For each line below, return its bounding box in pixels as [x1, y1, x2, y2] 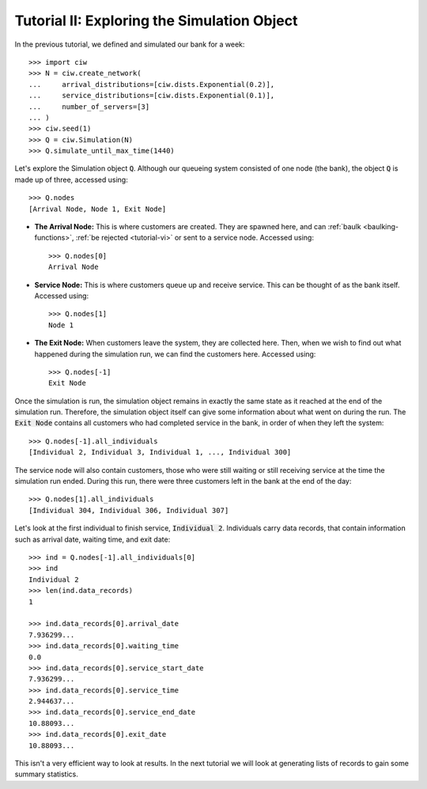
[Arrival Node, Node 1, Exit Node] [28, 204, 167, 213]
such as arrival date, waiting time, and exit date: [14, 534, 171, 544]
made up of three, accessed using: [14, 175, 128, 184]
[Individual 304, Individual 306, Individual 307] [28, 506, 229, 515]
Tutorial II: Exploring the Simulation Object [14, 12, 298, 29]
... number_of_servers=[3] [28, 102, 150, 111]
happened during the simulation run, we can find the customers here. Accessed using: [34, 349, 316, 359]
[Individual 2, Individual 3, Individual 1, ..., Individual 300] [28, 447, 292, 457]
